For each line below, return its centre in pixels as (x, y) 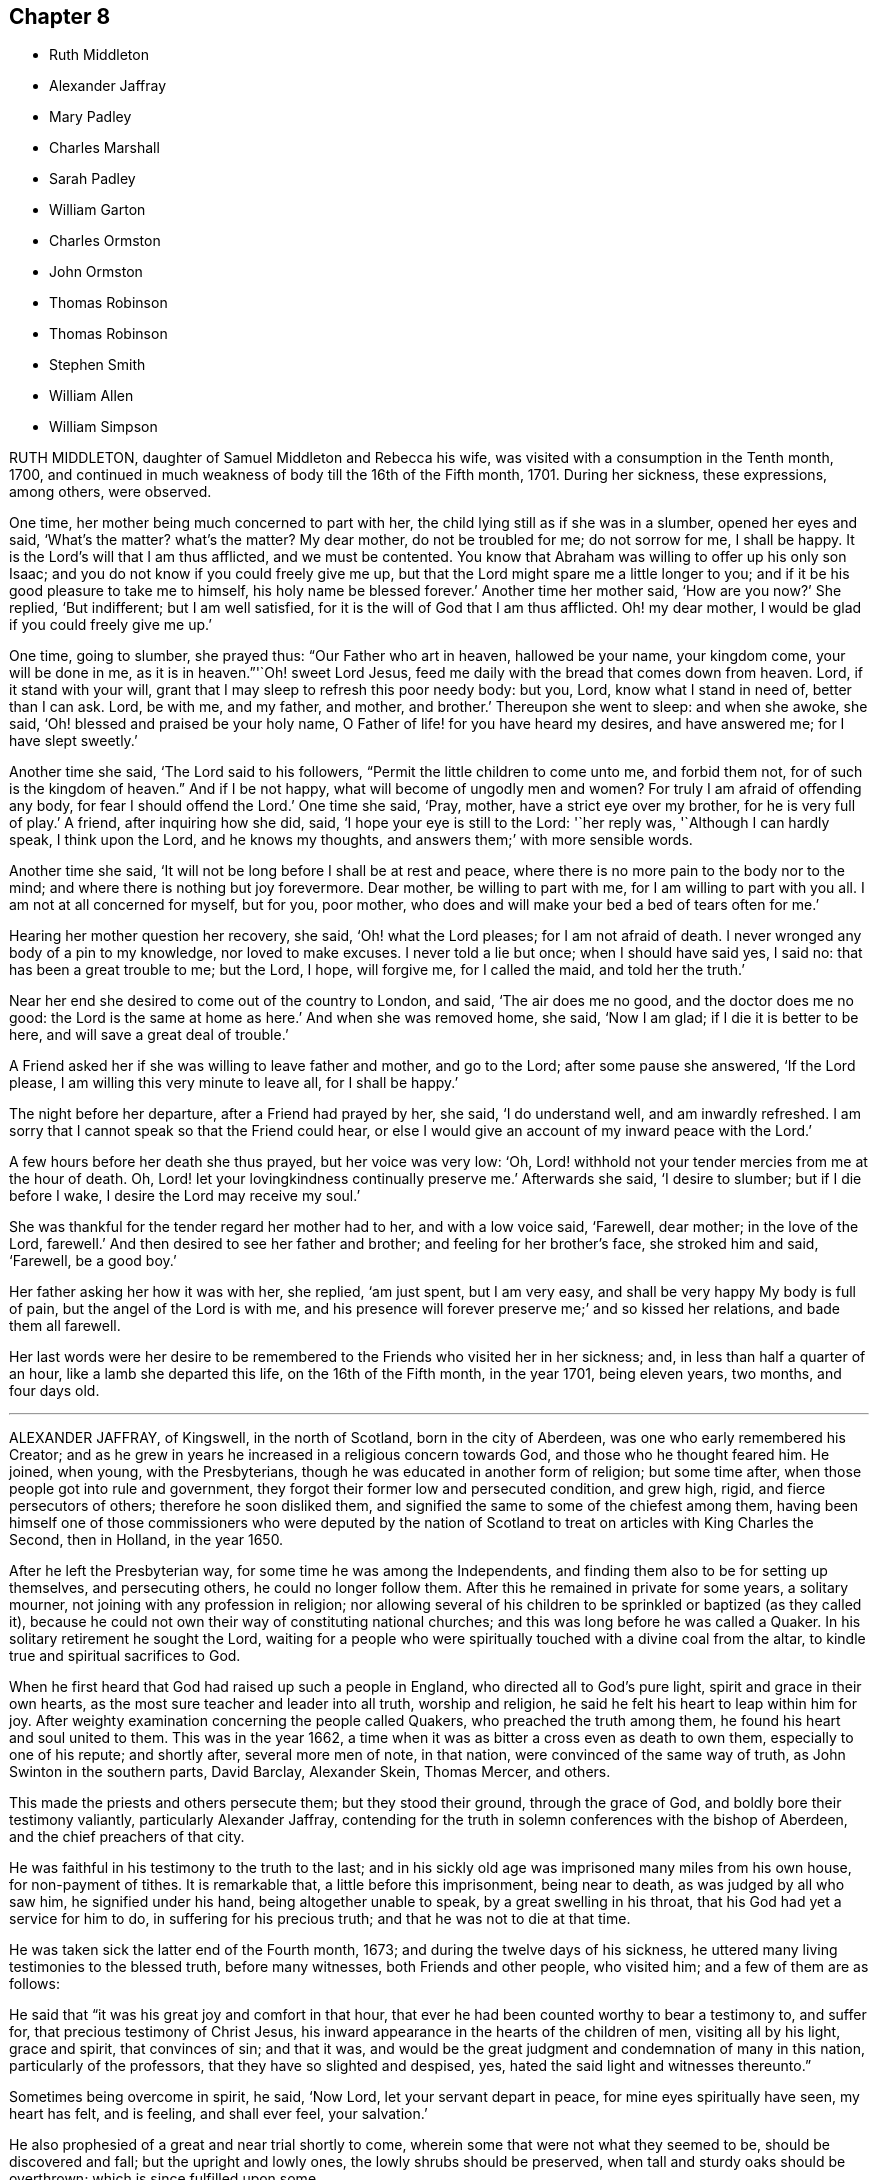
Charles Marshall (104, 148)
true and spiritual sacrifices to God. (125, 1656)
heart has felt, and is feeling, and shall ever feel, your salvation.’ (218, 2114)
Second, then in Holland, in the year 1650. (146, 1540)
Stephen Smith (97, 365)
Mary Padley (90, 117)
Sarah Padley (92, 179)
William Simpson (103, 427)
